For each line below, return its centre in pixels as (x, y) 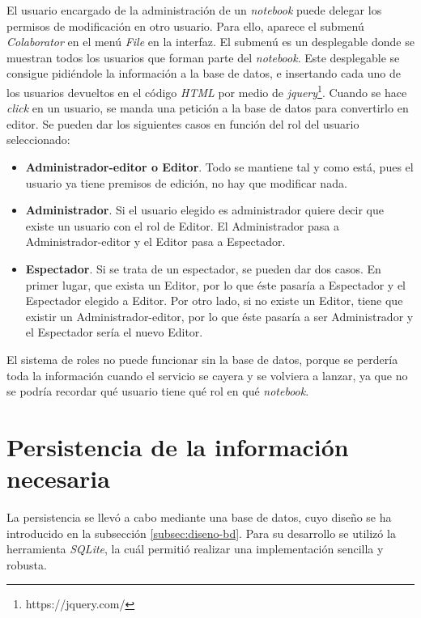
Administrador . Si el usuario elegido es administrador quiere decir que (205, 210)
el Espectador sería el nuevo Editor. (114, 332)
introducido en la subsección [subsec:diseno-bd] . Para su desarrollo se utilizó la (201, 533)
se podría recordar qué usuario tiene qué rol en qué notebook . (158, 391)
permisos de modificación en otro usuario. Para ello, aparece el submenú (185, 25)
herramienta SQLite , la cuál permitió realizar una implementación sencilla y (195, 549)
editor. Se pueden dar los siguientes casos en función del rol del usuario (183, 123)
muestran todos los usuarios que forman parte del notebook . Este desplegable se (203, 57)
